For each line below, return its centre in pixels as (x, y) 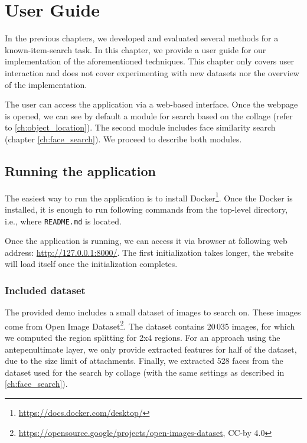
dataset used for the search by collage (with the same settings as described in (145, 372)
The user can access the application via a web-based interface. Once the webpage (151, 104)
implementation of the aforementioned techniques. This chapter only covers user (150, 61)
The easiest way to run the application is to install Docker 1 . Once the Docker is (149, 197)
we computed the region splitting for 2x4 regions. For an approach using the (143, 338)
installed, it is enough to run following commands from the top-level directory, (146, 209)
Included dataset (45, 290)
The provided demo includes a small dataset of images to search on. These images (153, 312)
